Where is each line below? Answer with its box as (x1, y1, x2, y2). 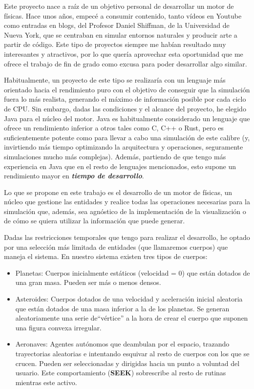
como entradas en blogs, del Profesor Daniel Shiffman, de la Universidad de (4, 20, 230, 30)
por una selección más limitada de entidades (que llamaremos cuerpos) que (4, 241, 228, 252)
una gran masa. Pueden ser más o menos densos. (15, 277, 161, 287)
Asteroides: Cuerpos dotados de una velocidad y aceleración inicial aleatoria (15, 294, 243, 304)
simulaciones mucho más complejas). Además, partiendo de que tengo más (4, 151, 226, 161)
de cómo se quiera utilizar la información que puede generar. (4, 216, 185, 226)
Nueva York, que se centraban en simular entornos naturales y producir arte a (4, 29, 237, 40)
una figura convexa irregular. (15, 322, 102, 332)
